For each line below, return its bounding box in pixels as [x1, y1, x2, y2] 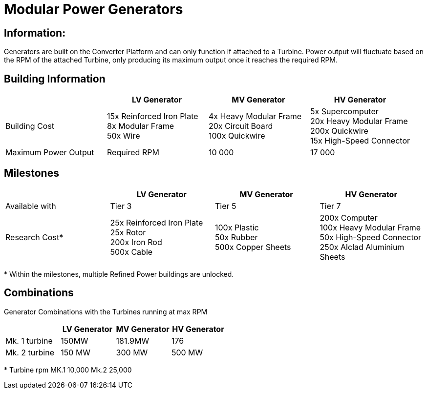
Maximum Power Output [5, 147, 94, 158]
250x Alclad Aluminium [320, 242, 405, 252]
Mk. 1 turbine [5, 335, 53, 346]
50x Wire [107, 131, 140, 141]
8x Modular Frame [107, 121, 174, 131]
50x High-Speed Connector [320, 232, 422, 242]
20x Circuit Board [209, 121, 273, 131]
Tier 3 [110, 201, 132, 211]
